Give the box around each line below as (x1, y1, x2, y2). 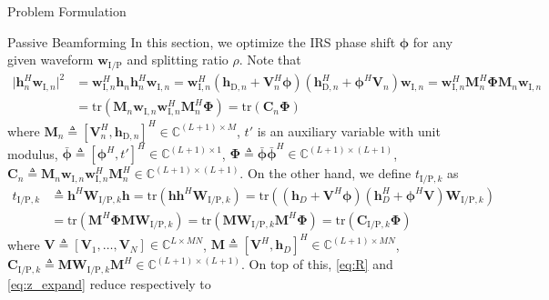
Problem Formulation (7, 2, 127, 20)
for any (412, 32, 453, 51)
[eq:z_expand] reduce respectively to (7, 274, 211, 293)
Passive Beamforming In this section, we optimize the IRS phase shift (7, 32, 396, 51)
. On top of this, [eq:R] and (240, 255, 393, 274)
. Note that (239, 50, 301, 69)
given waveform (7, 50, 94, 69)
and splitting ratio (127, 50, 229, 69)
